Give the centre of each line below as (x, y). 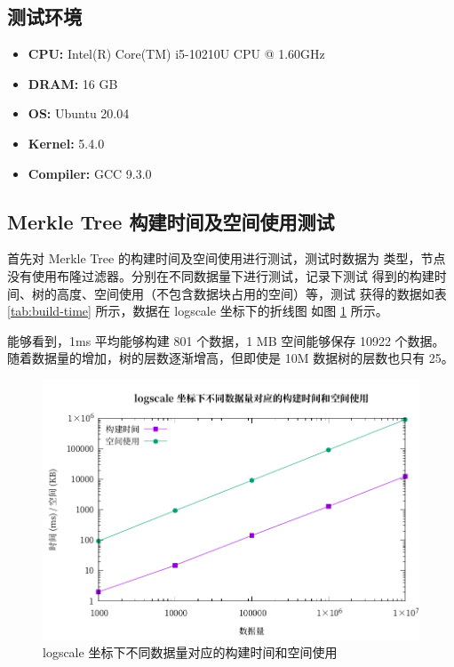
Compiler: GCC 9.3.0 (90, 173)
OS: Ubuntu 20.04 (79, 113)
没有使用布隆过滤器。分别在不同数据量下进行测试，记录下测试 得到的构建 (221, 275)
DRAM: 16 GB (73, 83)
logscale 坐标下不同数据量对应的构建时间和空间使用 (190, 652)
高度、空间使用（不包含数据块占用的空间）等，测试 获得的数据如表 (251, 293)
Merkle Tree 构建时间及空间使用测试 (171, 221)
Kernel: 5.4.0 (66, 143)
